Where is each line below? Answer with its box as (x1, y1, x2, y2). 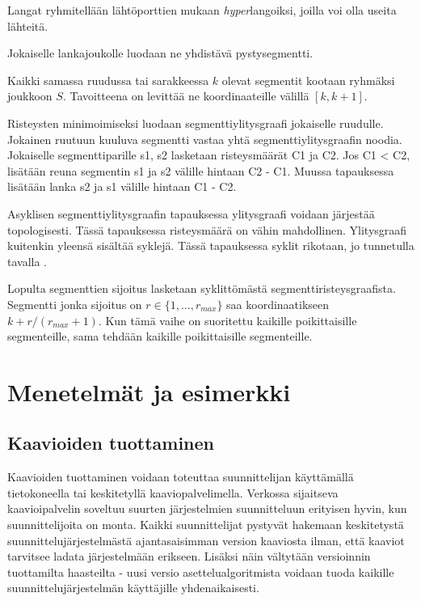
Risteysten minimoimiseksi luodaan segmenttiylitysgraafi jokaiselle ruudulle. (7, 114, 384, 131)
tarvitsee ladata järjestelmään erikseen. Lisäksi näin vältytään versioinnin (7, 548, 371, 565)
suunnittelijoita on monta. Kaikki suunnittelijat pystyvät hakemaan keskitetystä (7, 516, 404, 533)
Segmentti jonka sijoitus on (7, 295, 142, 312)
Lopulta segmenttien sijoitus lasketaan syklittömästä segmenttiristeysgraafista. (7, 280, 396, 297)
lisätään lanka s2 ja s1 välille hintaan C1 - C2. (7, 178, 237, 195)
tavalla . (7, 252, 48, 269)
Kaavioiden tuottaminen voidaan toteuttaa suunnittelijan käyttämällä (7, 468, 354, 485)
